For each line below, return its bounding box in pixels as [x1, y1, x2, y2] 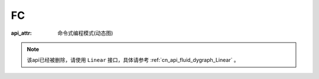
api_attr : [11, 29, 32, 37]
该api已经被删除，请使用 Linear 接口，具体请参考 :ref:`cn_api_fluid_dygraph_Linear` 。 [27, 57, 239, 64]
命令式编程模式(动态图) [57, 29, 113, 37]
